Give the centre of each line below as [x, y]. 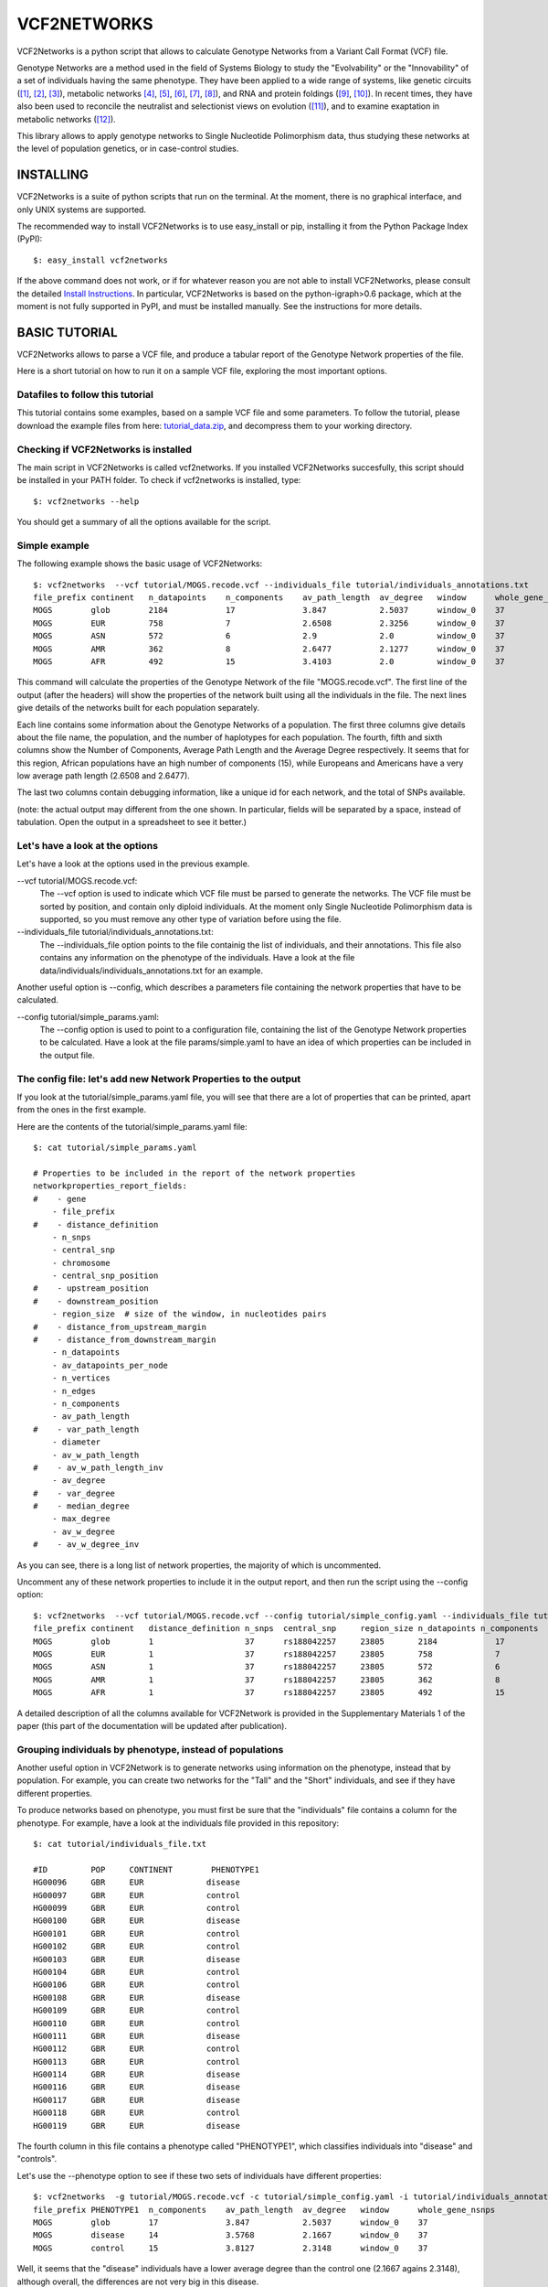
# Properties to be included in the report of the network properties [195, 1173]
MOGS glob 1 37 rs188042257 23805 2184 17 [269, 1641]
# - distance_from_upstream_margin [120, 1327]
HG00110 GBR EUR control [137, 2023]
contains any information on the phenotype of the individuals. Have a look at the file [197, 958]
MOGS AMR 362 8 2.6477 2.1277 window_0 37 [269, 649]
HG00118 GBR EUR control [137, 2113]
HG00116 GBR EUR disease [137, 2087]
